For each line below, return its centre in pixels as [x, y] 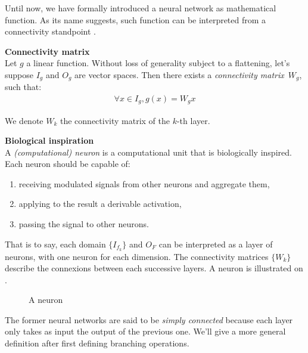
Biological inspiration [49, 140]
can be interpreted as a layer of [216, 244]
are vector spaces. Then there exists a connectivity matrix [179, 74]
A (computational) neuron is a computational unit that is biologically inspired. [148, 152]
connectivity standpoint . [50, 31]
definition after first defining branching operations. [97, 343]
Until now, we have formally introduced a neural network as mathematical [141, 8]
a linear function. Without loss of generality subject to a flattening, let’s [158, 63]
